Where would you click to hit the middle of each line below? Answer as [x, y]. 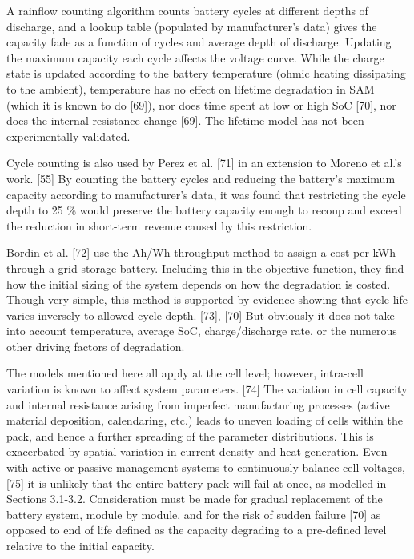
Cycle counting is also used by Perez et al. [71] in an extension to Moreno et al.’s [204, 163]
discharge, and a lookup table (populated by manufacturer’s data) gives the [192, 26]
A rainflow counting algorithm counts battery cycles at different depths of [187, 10]
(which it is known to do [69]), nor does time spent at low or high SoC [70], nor [201, 104]
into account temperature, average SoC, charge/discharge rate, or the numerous [202, 331]
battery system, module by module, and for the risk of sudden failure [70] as [194, 514]
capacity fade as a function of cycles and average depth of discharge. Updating [199, 42]
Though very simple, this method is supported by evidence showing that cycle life [207, 299]
